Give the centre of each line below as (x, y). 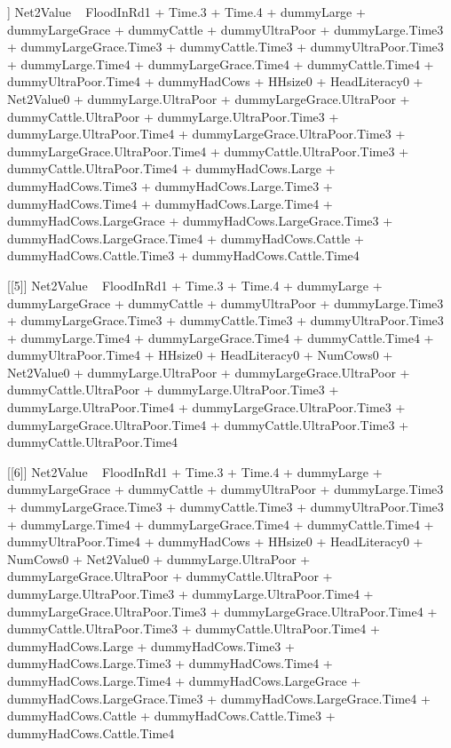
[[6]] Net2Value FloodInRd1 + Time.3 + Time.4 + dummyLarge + (195, 471)
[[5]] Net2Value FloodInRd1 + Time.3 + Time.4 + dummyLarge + (195, 285)
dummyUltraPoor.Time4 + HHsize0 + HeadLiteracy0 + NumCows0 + (200, 355)
